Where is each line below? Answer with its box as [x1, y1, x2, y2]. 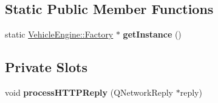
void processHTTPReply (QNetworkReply [5, 86, 174, 98]
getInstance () [123, 28, 182, 41]
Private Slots [5, 58, 87, 76]
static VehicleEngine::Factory [5, 28, 114, 41]
